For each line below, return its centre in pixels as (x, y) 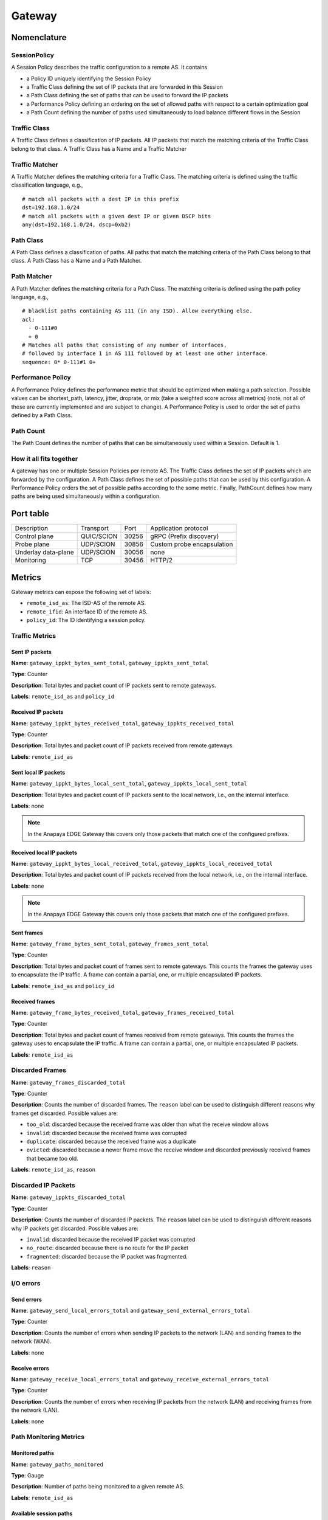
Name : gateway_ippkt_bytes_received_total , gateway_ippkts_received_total (123, 723)
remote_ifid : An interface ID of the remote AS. (87, 612)
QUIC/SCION (99, 536)
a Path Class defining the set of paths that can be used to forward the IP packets (127, 95)
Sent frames (27, 933)
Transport (95, 528)
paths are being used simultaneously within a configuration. (86, 496)
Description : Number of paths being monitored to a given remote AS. (98, 1487)
